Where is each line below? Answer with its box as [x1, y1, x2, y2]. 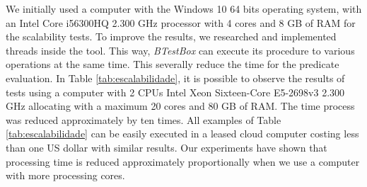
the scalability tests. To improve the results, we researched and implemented [6, 29, 337, 44]
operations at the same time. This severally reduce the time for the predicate [6, 57, 339, 72]
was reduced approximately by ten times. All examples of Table [6, 112, 281, 127]
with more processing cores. [6, 168, 125, 183]
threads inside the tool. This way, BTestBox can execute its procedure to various [6, 42, 355, 57]
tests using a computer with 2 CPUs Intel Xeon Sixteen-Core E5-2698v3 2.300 [6, 84, 345, 99]
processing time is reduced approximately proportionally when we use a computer [6, 154, 360, 169]
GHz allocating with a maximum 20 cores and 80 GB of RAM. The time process [6, 98, 355, 113]
